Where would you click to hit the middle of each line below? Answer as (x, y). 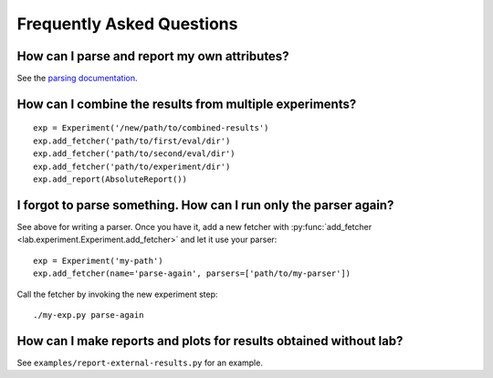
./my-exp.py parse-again (89, 315)
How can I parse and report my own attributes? (153, 56)
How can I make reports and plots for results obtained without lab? (210, 341)
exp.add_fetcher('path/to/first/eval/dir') (132, 141)
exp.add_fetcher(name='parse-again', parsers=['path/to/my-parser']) (192, 273)
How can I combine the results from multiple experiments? (187, 104)
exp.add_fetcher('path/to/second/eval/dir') (135, 154)
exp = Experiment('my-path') (98, 261)
